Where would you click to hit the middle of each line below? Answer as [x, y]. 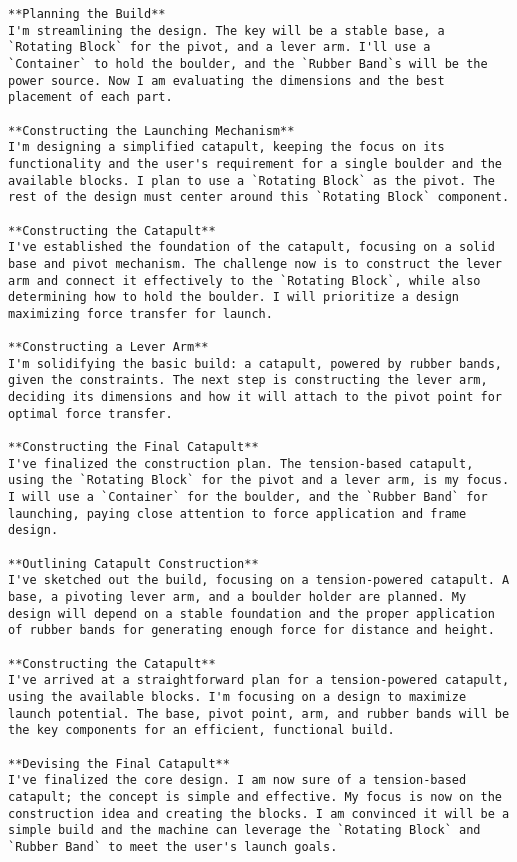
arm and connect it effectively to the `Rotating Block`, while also [244, 280]
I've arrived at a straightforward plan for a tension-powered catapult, [259, 680]
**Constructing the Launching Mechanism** [151, 130]
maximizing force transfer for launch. [140, 313]
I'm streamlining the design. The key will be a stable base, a [226, 30]
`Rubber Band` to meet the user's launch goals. [173, 846]
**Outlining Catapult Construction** [133, 563]
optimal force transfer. [90, 413]
